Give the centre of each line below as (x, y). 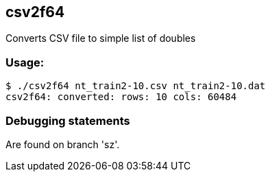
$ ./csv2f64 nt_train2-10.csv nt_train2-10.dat (136, 86)
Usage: (25, 62)
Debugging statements (68, 120)
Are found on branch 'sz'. (63, 144)
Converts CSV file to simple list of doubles (101, 38)
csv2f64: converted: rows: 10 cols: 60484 (121, 97)
